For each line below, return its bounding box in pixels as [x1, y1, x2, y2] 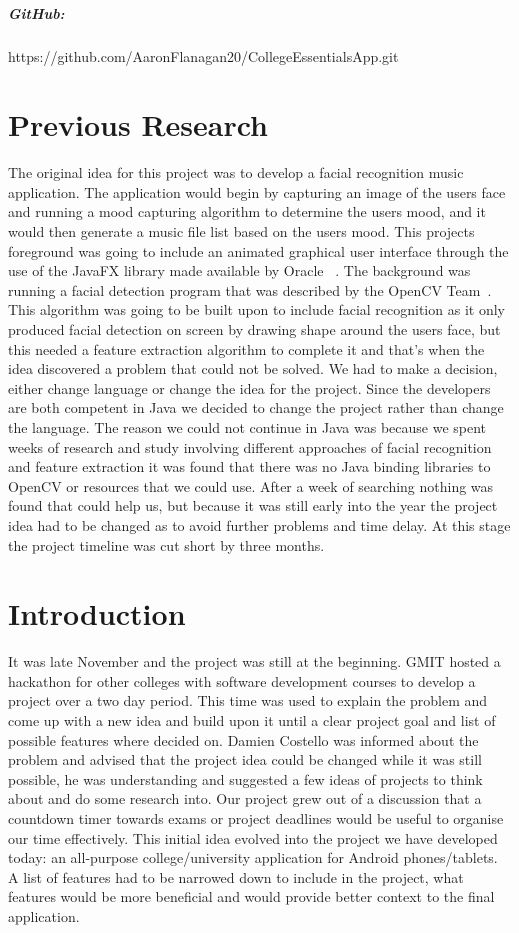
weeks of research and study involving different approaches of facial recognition [8, 436, 492, 457]
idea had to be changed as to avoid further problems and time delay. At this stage [8, 514, 511, 535]
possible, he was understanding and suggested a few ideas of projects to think [8, 768, 483, 789]
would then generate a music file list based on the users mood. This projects [8, 221, 475, 242]
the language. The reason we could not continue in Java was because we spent [8, 417, 487, 437]
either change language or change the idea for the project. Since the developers [8, 377, 491, 398]
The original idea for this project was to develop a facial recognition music [8, 162, 464, 183]
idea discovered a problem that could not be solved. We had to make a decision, [8, 358, 498, 379]
